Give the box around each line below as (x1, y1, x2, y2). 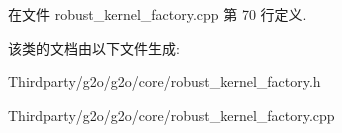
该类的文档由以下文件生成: (8, 37, 180, 58)
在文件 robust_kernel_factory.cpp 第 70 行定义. (8, 4, 307, 24)
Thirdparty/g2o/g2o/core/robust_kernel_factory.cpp (8, 104, 335, 125)
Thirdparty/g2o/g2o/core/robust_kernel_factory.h (8, 71, 321, 92)
